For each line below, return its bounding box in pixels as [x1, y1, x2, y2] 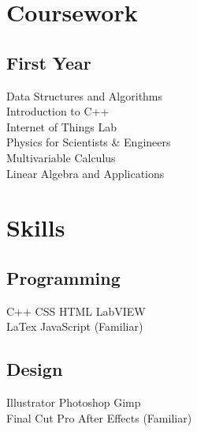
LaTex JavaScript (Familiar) [6, 318, 143, 335]
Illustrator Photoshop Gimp [6, 394, 141, 411]
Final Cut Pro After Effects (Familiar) [6, 409, 192, 426]
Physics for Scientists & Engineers [6, 134, 171, 150]
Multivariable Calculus [6, 149, 116, 165]
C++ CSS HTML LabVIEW [6, 302, 146, 319]
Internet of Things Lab [6, 118, 117, 135]
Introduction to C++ [6, 103, 110, 119]
